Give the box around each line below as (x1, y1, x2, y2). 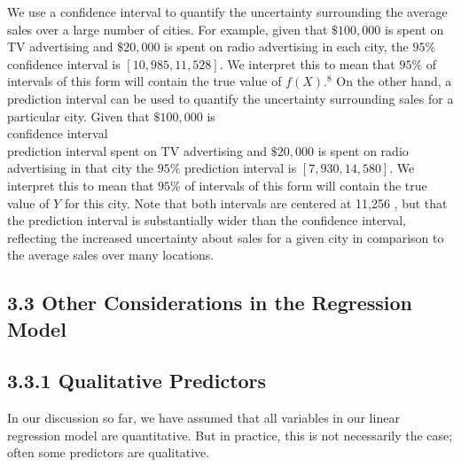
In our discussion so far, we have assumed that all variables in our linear (7, 409, 400, 427)
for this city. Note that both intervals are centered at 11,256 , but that (64, 193, 448, 212)
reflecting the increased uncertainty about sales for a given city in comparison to (7, 228, 444, 246)
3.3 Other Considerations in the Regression (7, 289, 413, 316)
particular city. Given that (7, 106, 150, 125)
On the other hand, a (336, 72, 452, 90)
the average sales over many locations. (7, 245, 215, 264)
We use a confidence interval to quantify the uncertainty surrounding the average (7, 3, 448, 20)
